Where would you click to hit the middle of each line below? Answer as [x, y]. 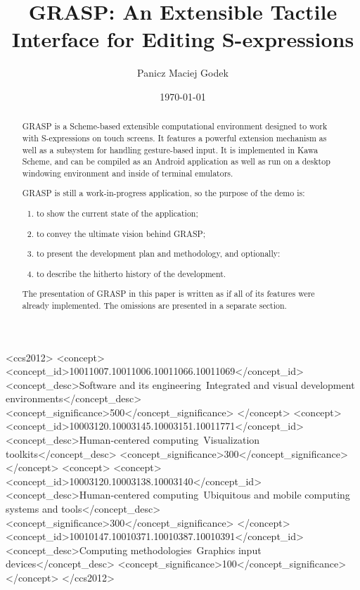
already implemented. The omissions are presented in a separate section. [154, 305]
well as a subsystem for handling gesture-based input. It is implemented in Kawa [170, 149]
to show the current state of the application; [117, 213]
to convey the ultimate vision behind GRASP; [121, 233]
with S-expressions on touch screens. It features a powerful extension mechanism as [174, 137]
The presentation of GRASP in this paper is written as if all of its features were [168, 294]
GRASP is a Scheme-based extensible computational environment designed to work [175, 126]
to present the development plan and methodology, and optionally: [159, 254]
